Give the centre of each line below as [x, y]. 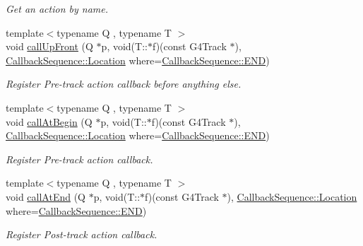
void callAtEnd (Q [46, 196]
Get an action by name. [57, 8]
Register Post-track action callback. [82, 234]
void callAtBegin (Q [49, 121]
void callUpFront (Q [49, 46]
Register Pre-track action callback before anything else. [124, 84]
